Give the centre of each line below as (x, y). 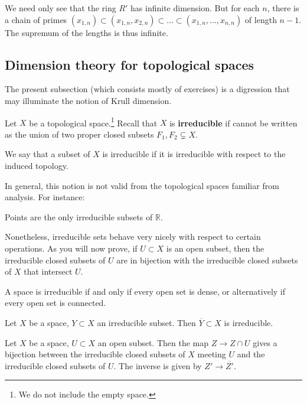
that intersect (48, 271)
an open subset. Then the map (153, 342)
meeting (212, 354)
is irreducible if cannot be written (233, 123)
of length (261, 19)
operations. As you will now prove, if (71, 248)
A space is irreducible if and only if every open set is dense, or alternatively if (145, 291)
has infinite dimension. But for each (195, 8)
